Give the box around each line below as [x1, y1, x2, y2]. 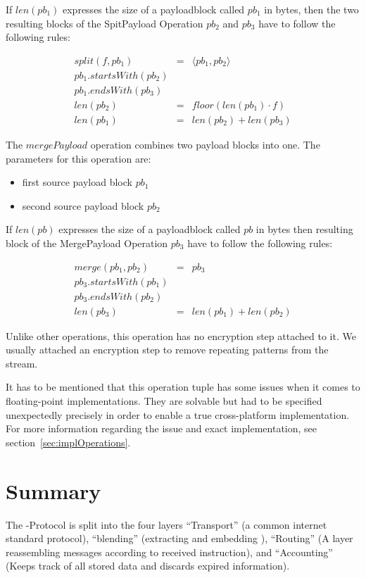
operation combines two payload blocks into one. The [90, 137, 320, 151]
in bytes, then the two [264, 2, 359, 16]
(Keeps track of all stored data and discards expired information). [6, 558, 290, 573]
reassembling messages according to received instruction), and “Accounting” [6, 544, 333, 559]
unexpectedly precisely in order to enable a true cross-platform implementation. [6, 407, 350, 422]
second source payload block [22, 198, 144, 213]
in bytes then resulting [255, 222, 353, 237]
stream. [6, 356, 38, 370]
